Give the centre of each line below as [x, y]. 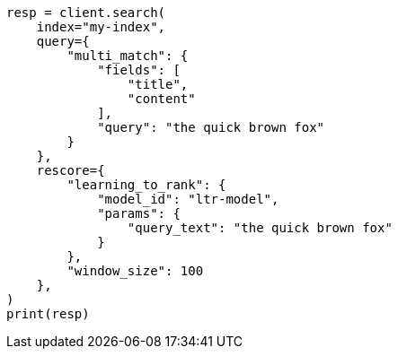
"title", [158, 84]
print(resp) [48, 314]
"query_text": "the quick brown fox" [260, 228]
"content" [161, 99]
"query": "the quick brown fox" [211, 127]
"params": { [139, 213]
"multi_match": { [128, 56]
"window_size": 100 [135, 271]
